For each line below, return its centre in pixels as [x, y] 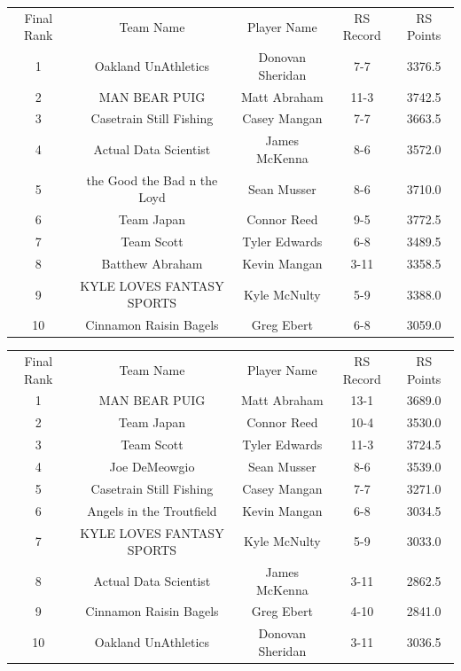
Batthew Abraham [152, 263]
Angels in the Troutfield [152, 510]
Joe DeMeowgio [152, 466]
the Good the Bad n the [152, 179]
